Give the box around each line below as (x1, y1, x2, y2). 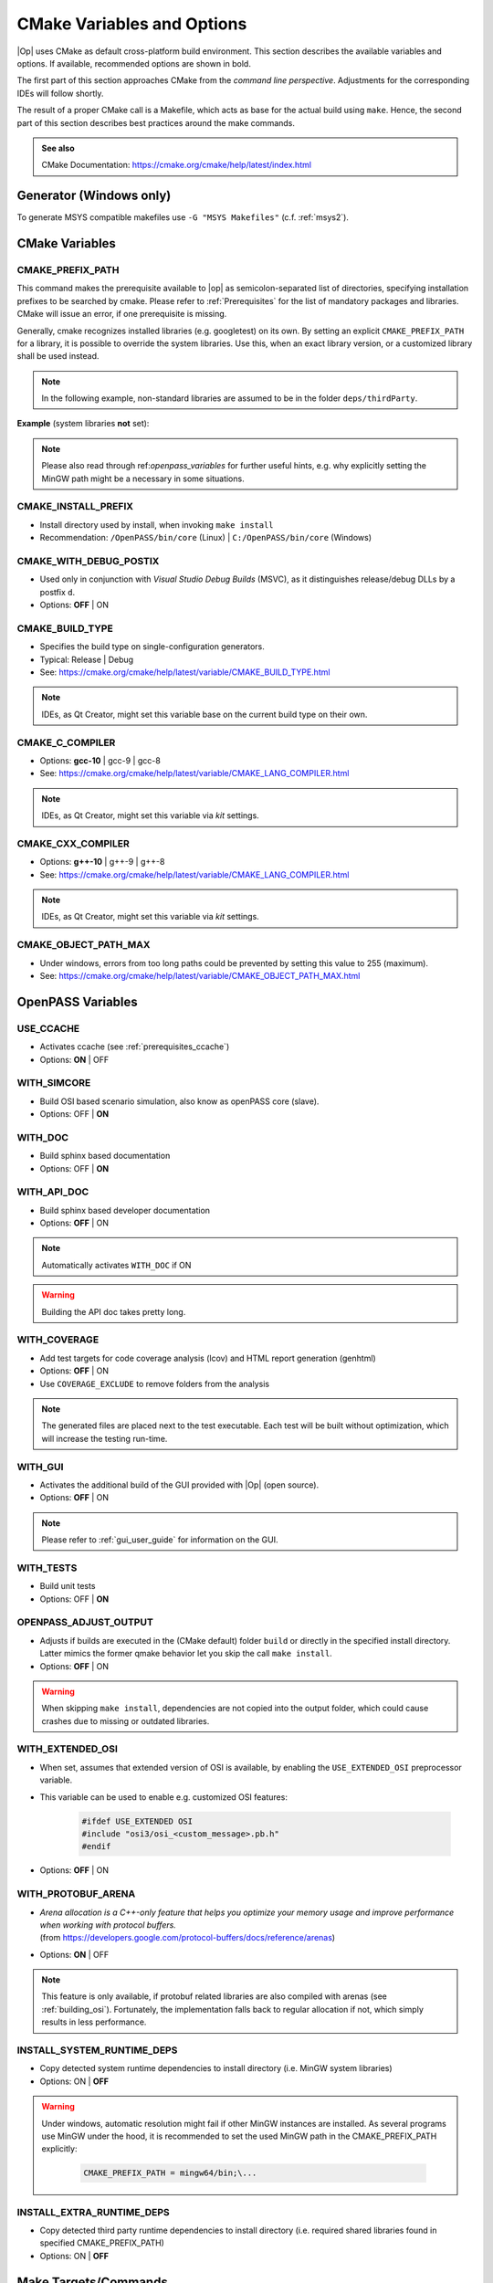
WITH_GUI (16, 1460, 64, 1473)
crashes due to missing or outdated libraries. (41, 1715, 210, 1726)
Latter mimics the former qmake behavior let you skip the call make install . (39, 1648, 332, 1659)
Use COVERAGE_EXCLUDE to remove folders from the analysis (39, 1378, 269, 1389)
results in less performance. (41, 2016, 147, 2027)
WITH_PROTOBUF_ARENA (16, 1888, 136, 1900)
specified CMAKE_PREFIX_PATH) (39, 2237, 164, 2248)
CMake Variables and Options (16, 14, 247, 34)
